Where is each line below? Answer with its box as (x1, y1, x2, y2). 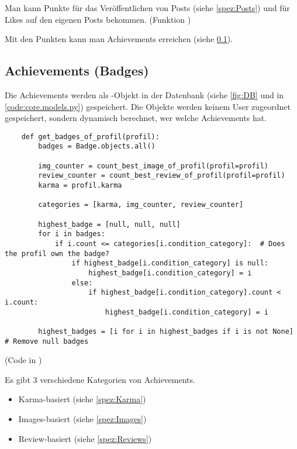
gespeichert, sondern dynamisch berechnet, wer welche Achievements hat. (5, 112, 267, 124)
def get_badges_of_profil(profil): (21, 132, 160, 141)
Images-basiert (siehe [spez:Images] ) (18, 412, 147, 424)
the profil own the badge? (5, 249, 109, 258)
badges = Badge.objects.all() (38, 142, 156, 151)
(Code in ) (5, 354, 42, 366)
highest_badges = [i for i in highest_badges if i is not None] (38, 327, 293, 336)
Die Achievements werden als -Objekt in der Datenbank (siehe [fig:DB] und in (5, 88, 284, 101)
